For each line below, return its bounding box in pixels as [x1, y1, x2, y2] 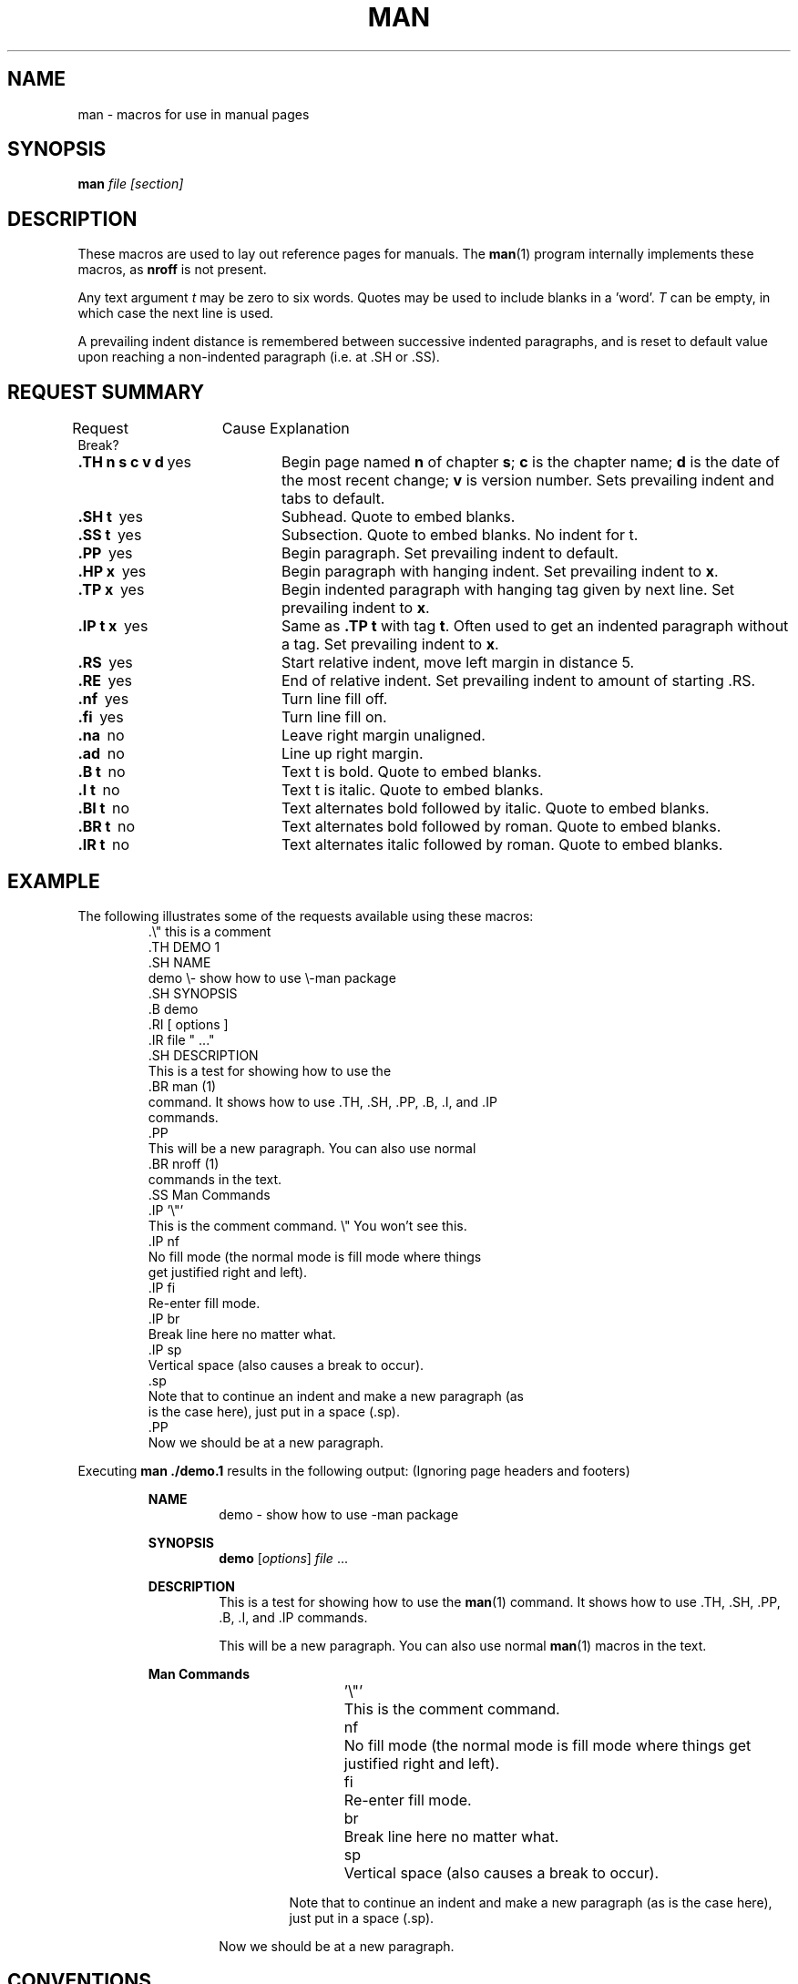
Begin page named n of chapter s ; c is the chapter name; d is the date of [281, 453, 780, 472]
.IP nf [148, 1232, 179, 1249]
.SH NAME [148, 954, 211, 970]
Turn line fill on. [281, 708, 387, 727]
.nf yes [77, 690, 129, 709]
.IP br [148, 1310, 180, 1326]
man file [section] [77, 176, 184, 192]
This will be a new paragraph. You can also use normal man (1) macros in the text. [219, 1637, 707, 1653]
